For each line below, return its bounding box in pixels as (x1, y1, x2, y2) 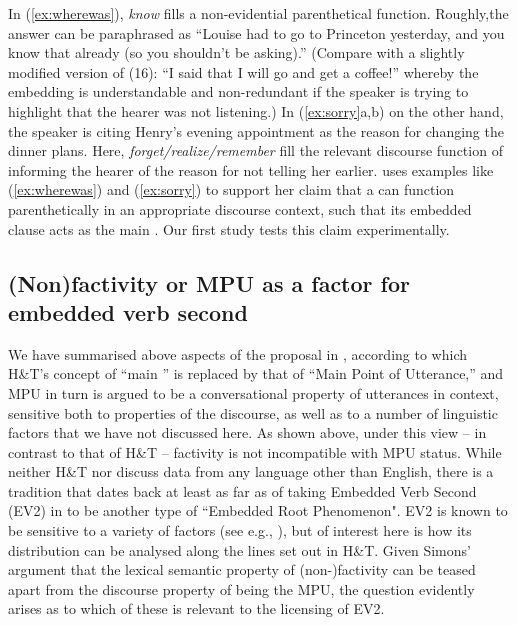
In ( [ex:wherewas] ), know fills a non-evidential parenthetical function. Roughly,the (8, 3, 509, 23)
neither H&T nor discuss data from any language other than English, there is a (8, 461, 494, 482)
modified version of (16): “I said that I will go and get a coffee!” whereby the (8, 61, 479, 82)
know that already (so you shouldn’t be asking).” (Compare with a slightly (8, 42, 465, 63)
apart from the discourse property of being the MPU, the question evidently (8, 578, 475, 599)
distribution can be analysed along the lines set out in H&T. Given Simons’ (8, 539, 471, 560)
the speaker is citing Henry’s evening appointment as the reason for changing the (8, 120, 504, 141)
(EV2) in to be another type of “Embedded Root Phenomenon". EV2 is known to (8, 500, 508, 521)
